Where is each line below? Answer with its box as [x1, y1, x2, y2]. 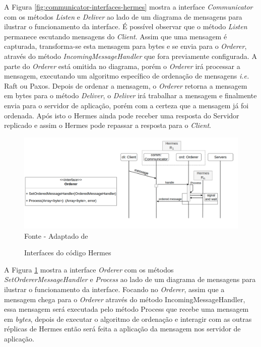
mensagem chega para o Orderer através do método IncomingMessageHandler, [4, 294, 245, 304]
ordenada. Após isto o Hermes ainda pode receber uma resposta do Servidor [4, 110, 239, 120]
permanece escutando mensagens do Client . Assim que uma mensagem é [4, 31, 227, 41]
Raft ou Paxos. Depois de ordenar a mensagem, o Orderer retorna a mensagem [4, 80, 247, 91]
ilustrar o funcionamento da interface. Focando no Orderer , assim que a [4, 284, 225, 295]
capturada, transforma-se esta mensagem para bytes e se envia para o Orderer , [4, 41, 247, 51]
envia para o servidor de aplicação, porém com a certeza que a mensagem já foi [4, 100, 249, 110]
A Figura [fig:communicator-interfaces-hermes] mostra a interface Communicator [4, 2, 253, 12]
